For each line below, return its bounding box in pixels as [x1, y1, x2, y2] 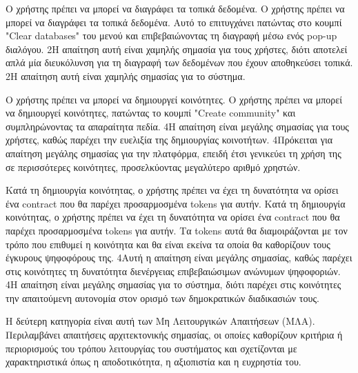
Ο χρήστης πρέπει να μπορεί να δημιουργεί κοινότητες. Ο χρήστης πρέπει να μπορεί [6, 92, 342, 106]
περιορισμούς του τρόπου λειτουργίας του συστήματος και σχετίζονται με [6, 341, 297, 355]
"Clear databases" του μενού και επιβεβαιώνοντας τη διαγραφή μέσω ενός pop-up [6, 28, 337, 43]
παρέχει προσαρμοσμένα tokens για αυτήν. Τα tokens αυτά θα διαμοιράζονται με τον [6, 223, 348, 237]
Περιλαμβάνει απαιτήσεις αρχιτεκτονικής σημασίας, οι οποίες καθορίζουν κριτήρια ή [6, 327, 343, 342]
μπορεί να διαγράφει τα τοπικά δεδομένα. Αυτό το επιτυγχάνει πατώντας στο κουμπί [6, 14, 342, 29]
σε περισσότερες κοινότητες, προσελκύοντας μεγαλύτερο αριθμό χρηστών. [6, 159, 301, 174]
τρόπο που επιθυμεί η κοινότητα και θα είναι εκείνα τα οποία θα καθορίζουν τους [6, 236, 330, 251]
